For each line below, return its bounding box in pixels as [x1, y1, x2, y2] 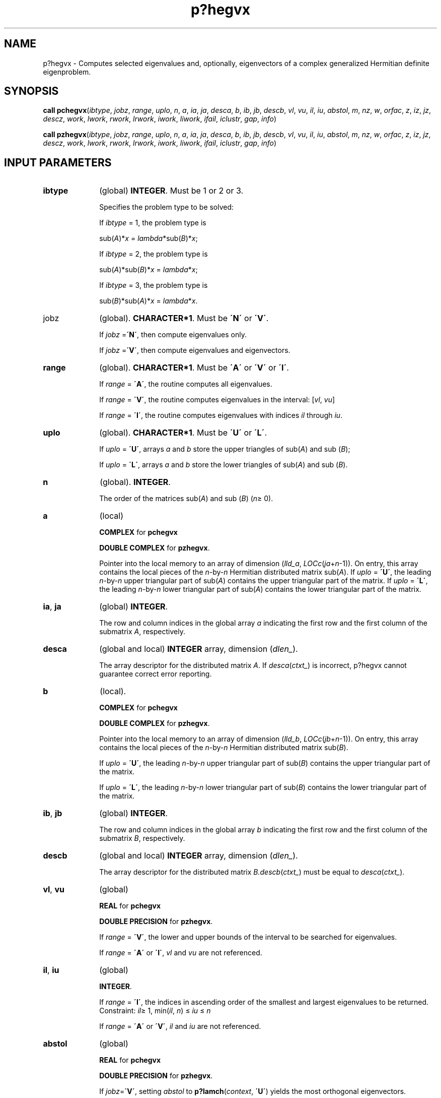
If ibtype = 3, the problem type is [99, 281, 208, 290]
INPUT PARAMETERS [4, 156, 112, 169]
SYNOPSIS [4, 85, 59, 98]
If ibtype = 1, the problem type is [99, 218, 206, 227]
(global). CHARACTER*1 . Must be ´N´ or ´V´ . [99, 313, 269, 324]
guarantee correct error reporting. [99, 669, 212, 679]
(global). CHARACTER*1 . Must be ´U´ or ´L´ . [99, 428, 267, 438]
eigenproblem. [43, 67, 91, 76]
